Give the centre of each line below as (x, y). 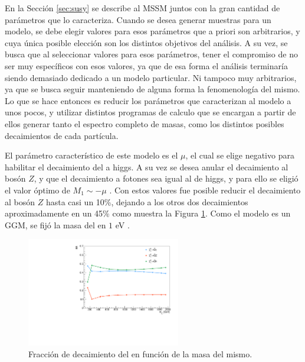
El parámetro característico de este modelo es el (91, 155)
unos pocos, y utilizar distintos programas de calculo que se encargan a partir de (150, 112)
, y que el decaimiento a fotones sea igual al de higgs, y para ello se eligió (166, 178)
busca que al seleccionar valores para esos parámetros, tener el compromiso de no (151, 54)
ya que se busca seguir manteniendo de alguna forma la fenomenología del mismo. (152, 89)
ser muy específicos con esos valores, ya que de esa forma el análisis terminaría (146, 65)
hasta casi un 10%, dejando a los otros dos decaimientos (147, 201)
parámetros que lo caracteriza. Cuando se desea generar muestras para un (138, 19)
